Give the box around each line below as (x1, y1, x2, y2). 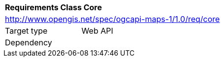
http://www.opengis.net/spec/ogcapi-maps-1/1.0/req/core (5, 14, 220, 24)
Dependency (5, 38, 52, 47)
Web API (81, 26, 113, 36)
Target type (5, 26, 48, 36)
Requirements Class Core (5, 2, 102, 12)
